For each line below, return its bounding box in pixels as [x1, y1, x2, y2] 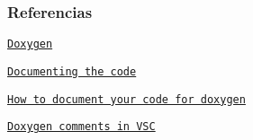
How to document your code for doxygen [7, 92, 246, 106]
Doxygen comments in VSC [7, 120, 156, 134]
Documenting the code [7, 65, 137, 78]
